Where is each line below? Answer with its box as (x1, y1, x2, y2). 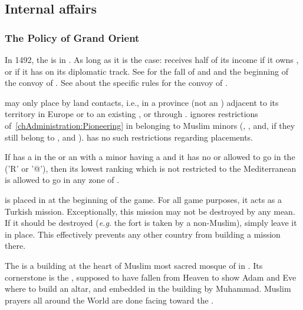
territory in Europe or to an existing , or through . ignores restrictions (5, 108, 258, 120)
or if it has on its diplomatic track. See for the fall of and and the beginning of (5, 65, 288, 77)
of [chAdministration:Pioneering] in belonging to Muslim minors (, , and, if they (5, 119, 295, 131)
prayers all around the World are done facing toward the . (5, 294, 214, 306)
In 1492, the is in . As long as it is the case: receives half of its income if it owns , (5, 54, 299, 65)
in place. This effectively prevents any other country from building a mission (5, 228, 281, 240)
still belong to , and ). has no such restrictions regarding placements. (5, 131, 253, 143)
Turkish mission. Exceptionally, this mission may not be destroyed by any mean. (5, 205, 295, 217)
